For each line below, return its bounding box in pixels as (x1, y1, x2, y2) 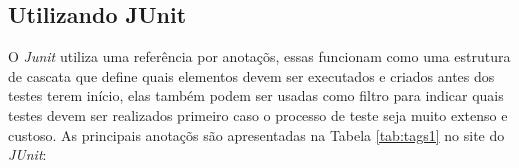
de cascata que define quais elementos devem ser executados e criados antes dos (8, 65, 495, 86)
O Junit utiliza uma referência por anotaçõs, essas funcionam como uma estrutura (8, 46, 511, 67)
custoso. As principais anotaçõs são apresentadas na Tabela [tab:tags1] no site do (8, 124, 505, 145)
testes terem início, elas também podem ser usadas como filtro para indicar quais (8, 85, 504, 106)
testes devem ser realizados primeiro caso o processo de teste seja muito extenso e (8, 104, 508, 125)
